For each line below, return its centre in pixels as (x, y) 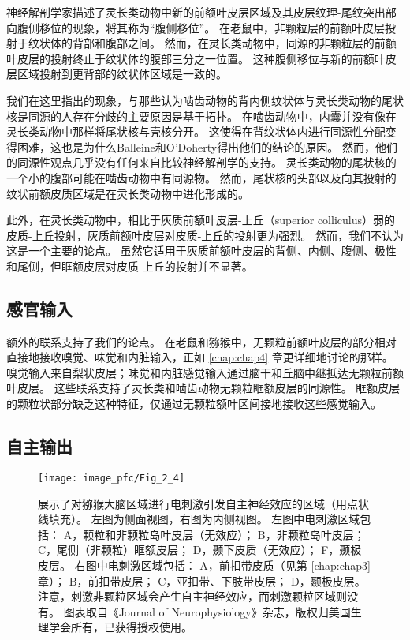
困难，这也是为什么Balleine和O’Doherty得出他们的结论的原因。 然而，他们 (207, 146)
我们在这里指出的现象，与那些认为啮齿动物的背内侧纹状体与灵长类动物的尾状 (205, 100)
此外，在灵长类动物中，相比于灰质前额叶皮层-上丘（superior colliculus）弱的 (201, 220)
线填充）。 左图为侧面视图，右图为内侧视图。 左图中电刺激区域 (199, 519)
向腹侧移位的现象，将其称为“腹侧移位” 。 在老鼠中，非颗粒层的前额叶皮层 (196, 27)
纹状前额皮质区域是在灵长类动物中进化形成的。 (128, 193)
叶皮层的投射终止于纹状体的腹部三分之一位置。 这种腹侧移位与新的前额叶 (196, 58)
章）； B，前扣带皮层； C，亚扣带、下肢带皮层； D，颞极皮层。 (202, 580)
